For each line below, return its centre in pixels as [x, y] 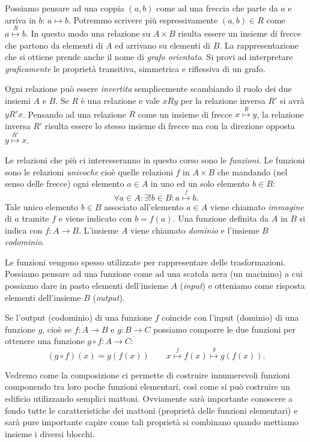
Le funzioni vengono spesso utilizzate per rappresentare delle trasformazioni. [145, 262]
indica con [24, 230]
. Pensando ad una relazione [74, 114]
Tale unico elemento [42, 206]
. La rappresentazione [259, 45]
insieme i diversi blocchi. [50, 433]
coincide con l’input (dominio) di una [230, 317]
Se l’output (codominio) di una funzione [79, 317]
